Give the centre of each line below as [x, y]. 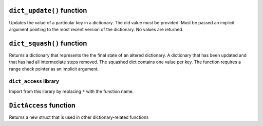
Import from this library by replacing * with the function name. [71, 91]
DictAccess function [42, 105]
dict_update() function [48, 10]
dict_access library [34, 81]
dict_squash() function [48, 43]
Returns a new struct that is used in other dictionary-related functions [79, 117]
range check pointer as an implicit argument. [54, 69]
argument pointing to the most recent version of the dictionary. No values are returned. [96, 29]
